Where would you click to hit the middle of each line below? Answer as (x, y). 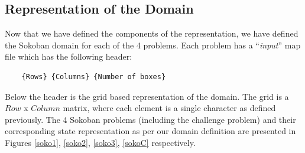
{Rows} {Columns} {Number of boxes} (94, 76)
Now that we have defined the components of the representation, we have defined (152, 33)
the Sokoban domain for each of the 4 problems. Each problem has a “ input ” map (153, 45)
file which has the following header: (69, 56)
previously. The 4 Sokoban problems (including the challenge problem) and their (150, 119)
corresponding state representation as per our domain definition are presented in (150, 131)
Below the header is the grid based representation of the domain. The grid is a (147, 96)
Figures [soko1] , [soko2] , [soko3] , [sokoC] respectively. (100, 142)
